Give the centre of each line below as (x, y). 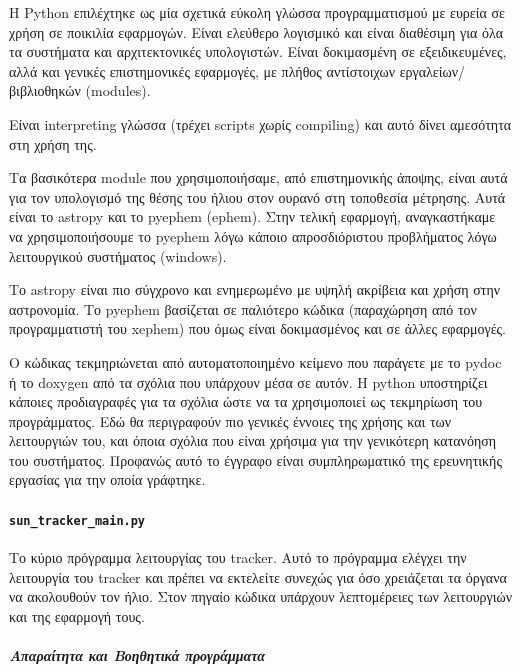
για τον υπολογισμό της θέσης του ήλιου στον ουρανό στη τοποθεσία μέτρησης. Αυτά (257, 196)
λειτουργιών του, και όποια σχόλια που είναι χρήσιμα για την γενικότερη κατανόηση (253, 440)
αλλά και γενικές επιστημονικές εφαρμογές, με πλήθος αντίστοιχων (202, 70)
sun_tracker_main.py (77, 520)
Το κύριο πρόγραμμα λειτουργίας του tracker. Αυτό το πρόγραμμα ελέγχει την (238, 556)
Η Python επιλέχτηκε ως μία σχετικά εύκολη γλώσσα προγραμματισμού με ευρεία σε (257, 12)
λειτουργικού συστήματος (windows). (118, 255)
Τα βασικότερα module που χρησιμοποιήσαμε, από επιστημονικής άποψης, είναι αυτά (258, 177)
